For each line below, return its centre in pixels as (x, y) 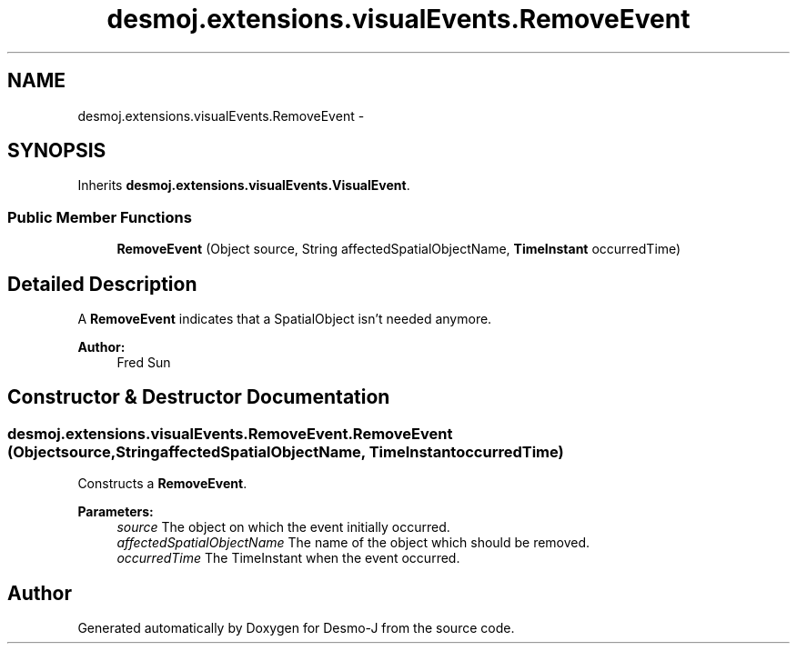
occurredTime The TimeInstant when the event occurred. (288, 558)
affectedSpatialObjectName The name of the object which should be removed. (353, 543)
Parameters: (116, 512)
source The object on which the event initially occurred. (283, 527)
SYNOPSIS (57, 151)
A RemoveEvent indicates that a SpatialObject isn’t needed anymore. (285, 319)
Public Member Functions (100, 217)
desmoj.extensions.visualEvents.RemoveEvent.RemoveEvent (230, 433)
